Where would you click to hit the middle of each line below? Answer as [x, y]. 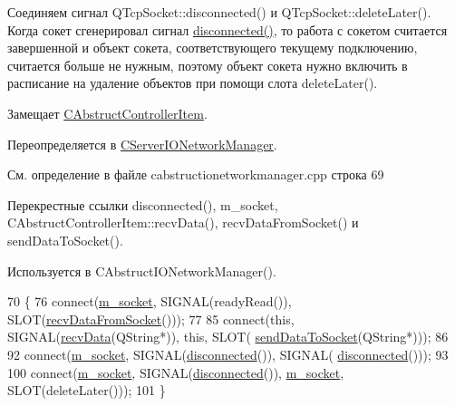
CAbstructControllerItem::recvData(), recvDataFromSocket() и [183, 222]
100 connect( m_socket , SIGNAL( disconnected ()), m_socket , [176, 372]
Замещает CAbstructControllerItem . [107, 113]
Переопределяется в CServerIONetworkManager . [142, 144]
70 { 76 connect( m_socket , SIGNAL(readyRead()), [150, 301]
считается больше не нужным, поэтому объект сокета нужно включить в [208, 65]
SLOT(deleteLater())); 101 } [87, 390]
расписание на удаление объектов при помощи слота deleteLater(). [193, 83]
